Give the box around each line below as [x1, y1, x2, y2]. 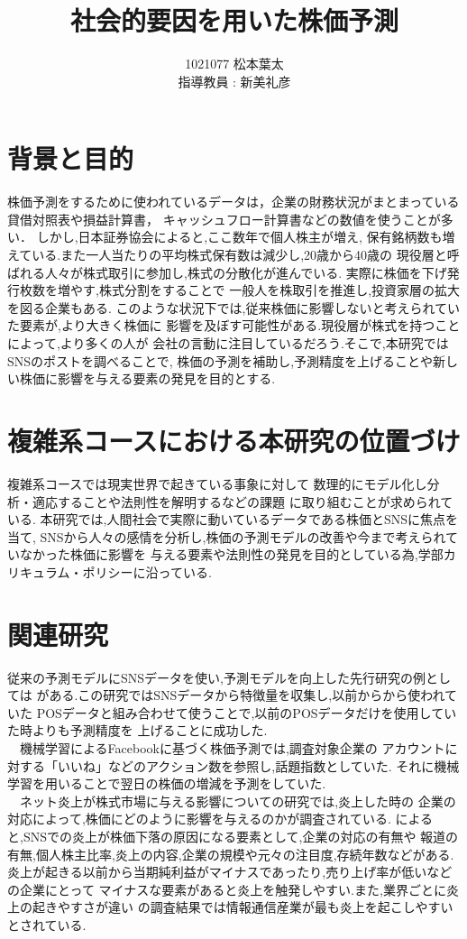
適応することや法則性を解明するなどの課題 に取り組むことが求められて [32, 492, 453, 511]
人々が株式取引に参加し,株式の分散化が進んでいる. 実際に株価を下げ [44, 262, 447, 281]
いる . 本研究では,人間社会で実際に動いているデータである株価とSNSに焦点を [7, 510, 458, 529]
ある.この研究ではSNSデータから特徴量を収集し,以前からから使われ [49, 686, 445, 704]
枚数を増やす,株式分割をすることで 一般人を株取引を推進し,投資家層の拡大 [19, 281, 461, 299]
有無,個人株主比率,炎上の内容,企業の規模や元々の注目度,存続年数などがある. [7, 844, 454, 863]
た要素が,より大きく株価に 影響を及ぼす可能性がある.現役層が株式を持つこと [7, 316, 461, 335]
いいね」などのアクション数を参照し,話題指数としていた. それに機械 [57, 756, 460, 775]
